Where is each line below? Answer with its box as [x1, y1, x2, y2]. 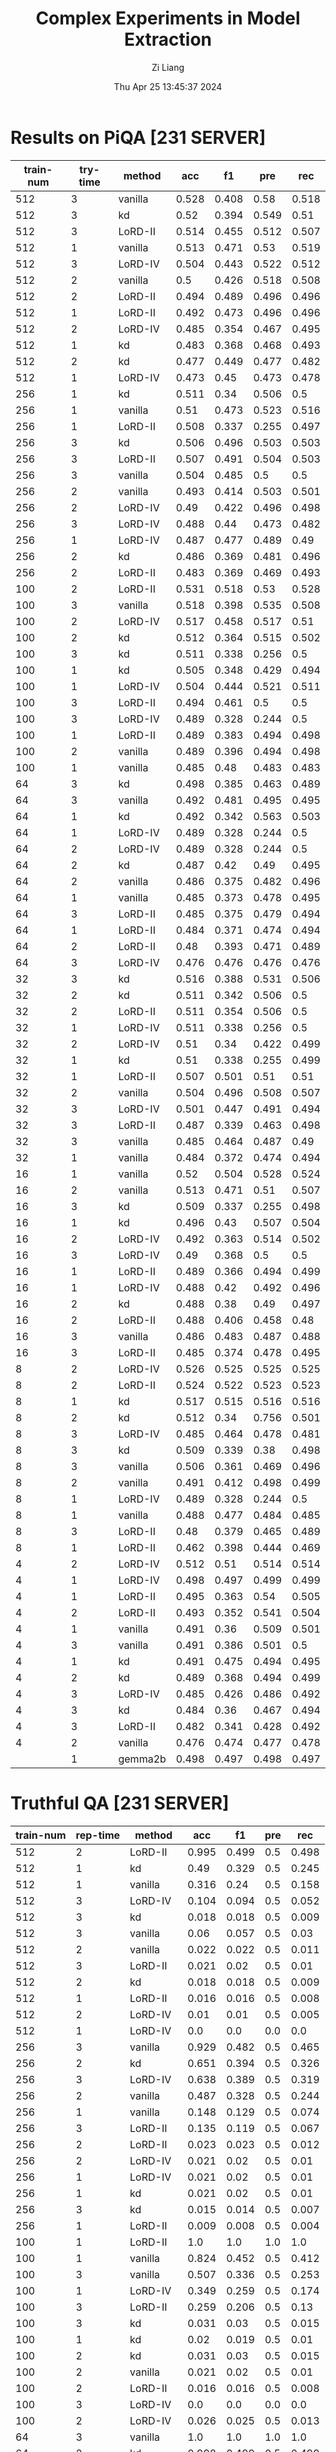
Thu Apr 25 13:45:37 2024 [113, 80, 223, 92]
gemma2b [118, 1752, 167, 1766]
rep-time [75, 1828, 121, 1842]
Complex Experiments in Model [35, 7, 301, 30]
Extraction [123, 28, 213, 51]
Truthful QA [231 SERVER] [10, 1792, 230, 1814]
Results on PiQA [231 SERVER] [10, 126, 267, 149]
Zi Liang [151, 61, 185, 73]
